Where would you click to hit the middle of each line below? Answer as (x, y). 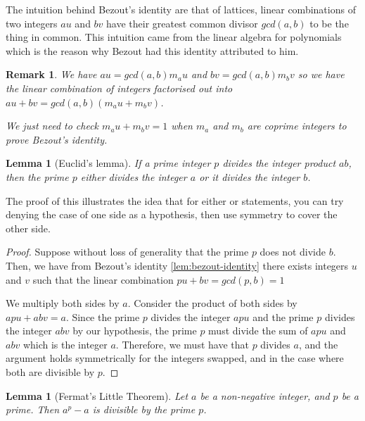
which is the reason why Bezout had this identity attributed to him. (152, 50)
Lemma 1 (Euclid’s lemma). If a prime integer (108, 163)
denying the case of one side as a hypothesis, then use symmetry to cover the (172, 214)
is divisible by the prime (144, 409)
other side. (28, 228)
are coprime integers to (297, 126)
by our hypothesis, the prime (135, 331)
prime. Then (33, 409)
